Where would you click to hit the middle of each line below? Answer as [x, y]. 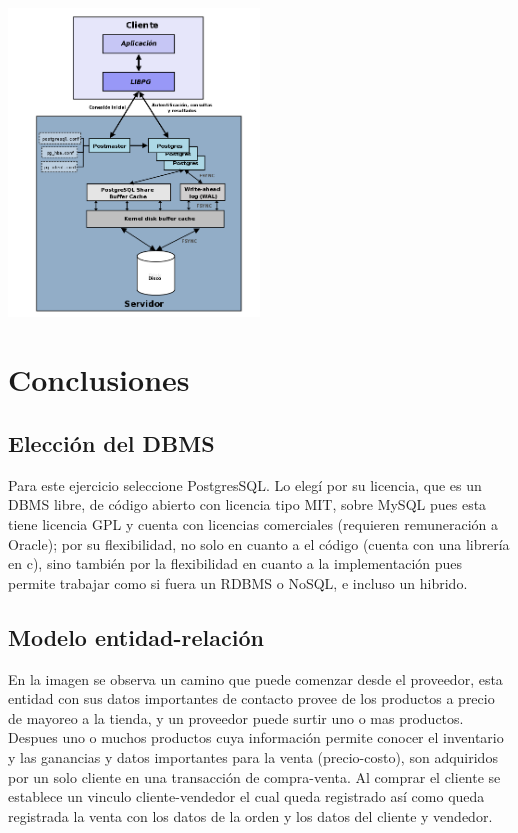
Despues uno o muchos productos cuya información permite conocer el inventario [256, 737]
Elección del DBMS [111, 442]
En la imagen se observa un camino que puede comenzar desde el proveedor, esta [255, 678]
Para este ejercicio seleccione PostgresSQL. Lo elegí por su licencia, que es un [245, 484]
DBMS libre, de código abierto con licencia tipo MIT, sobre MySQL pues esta [247, 504]
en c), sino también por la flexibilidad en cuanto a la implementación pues [235, 563]
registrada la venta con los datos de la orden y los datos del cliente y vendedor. [250, 815]
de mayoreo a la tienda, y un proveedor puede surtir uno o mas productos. [236, 717]
